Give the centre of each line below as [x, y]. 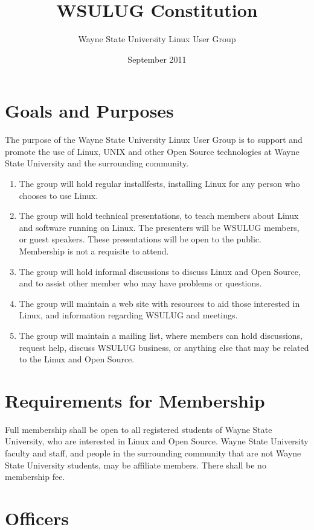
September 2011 [157, 59]
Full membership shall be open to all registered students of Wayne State [139, 429]
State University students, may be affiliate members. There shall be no [136, 465]
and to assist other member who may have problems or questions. [140, 283]
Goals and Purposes [89, 111]
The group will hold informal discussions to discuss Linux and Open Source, [160, 271]
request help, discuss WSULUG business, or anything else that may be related [164, 347]
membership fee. [35, 477]
